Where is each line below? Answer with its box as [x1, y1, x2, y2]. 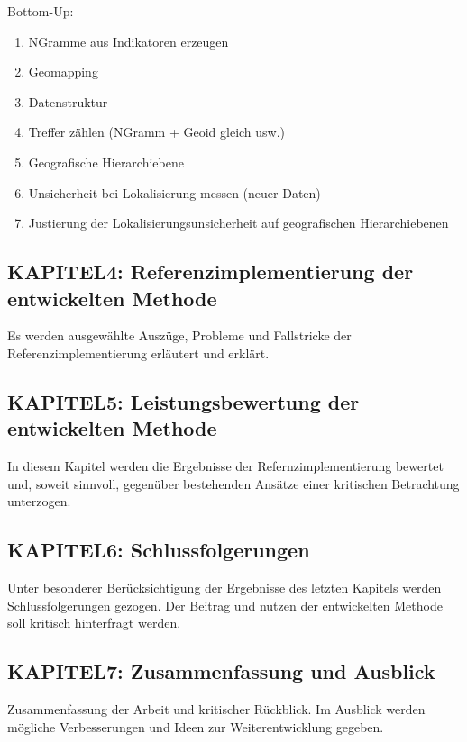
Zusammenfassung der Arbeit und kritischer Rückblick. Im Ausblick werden [7, 700, 426, 719]
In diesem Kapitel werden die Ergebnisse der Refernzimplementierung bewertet [7, 457, 444, 475]
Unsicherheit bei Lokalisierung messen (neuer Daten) [28, 183, 321, 202]
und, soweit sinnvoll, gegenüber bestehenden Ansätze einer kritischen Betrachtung [7, 474, 460, 493]
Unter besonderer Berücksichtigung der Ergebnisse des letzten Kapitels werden [7, 578, 442, 597]
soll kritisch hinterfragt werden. [7, 613, 181, 632]
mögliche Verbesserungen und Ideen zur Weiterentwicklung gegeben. [7, 717, 384, 736]
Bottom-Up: [7, 2, 74, 20]
